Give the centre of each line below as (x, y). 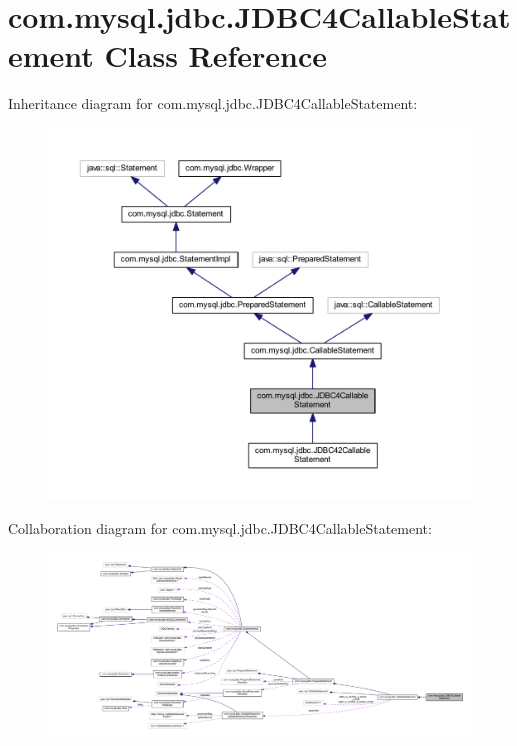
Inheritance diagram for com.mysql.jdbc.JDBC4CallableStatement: (213, 103)
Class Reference (216, 55)
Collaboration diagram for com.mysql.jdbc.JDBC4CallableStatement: (220, 528)
